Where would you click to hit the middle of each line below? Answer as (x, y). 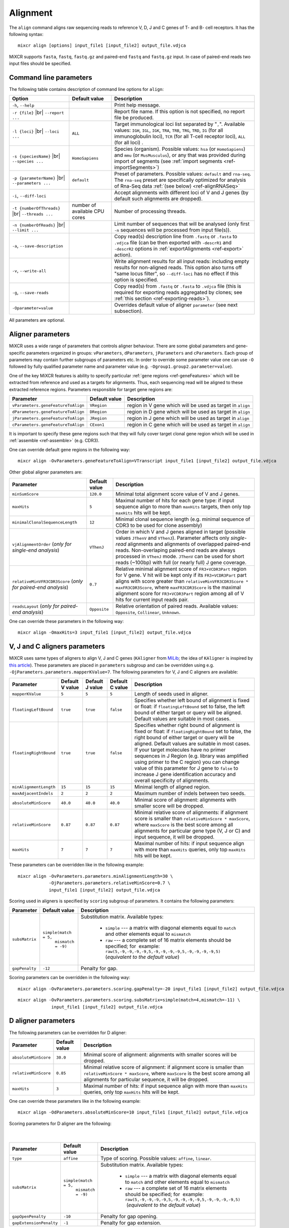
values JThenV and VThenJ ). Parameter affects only (172, 538)
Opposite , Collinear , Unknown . (148, 612)
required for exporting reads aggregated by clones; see (178, 292)
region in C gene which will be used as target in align (188, 425)
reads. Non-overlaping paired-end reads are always (175, 550)
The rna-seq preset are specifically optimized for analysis (180, 180)
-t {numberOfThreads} (36, 208)
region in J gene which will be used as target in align (188, 419)
